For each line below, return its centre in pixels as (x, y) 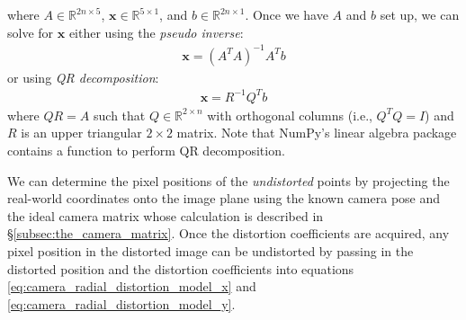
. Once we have (287, 14)
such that (120, 115)
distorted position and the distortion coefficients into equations (181, 268)
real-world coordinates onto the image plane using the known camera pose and (224, 198)
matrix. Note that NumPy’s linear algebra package (317, 133)
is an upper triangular (81, 133)
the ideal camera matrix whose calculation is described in (166, 215)
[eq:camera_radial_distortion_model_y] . (121, 303)
